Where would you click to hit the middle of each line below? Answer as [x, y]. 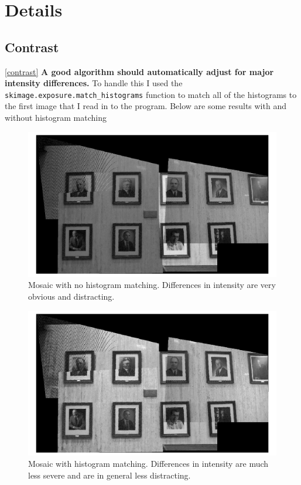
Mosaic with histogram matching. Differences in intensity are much [148, 464]
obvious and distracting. [71, 296]
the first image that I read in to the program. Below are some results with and [146, 106]
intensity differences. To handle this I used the [94, 83]
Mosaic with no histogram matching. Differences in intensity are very [152, 285]
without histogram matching [56, 118]
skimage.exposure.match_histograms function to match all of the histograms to [151, 94]
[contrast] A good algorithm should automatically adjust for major [139, 71]
